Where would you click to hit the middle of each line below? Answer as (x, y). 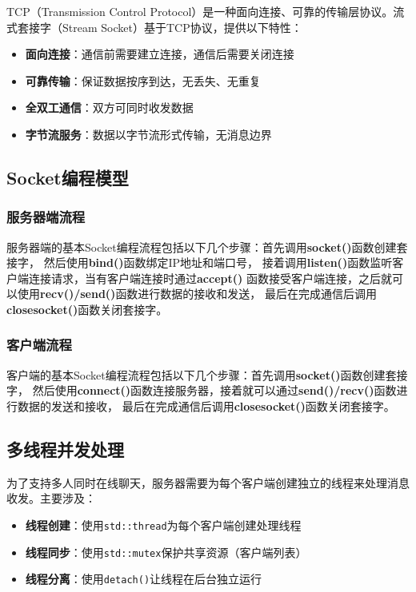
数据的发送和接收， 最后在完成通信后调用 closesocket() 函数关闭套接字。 (206, 405)
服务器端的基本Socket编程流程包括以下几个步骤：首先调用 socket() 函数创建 (202, 246)
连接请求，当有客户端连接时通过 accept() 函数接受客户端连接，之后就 (210, 278)
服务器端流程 (46, 217)
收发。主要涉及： (51, 498)
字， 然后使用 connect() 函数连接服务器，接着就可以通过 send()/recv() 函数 (202, 390)
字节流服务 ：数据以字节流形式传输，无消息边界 (148, 134)
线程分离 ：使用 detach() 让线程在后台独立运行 (144, 579)
